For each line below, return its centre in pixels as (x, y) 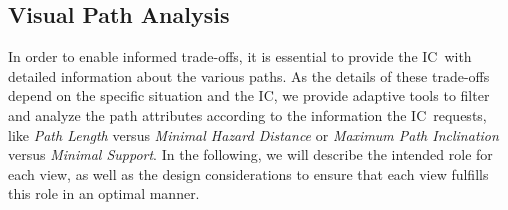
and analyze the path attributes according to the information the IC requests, (247, 114)
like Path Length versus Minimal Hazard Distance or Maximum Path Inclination (253, 134)
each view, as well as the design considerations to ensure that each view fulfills (248, 173)
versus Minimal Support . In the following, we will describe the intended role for (250, 154)
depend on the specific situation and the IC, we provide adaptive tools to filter (249, 95)
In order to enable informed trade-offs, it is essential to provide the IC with (240, 56)
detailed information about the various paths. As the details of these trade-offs (249, 75)
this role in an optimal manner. (104, 193)
